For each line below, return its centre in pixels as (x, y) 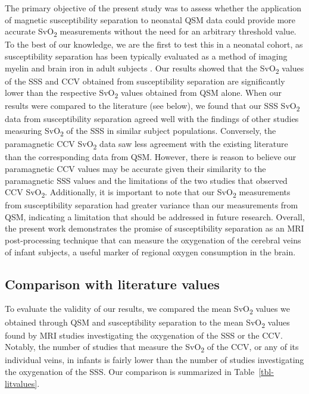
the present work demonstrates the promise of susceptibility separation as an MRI (154, 228)
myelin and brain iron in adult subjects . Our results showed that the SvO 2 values (154, 68)
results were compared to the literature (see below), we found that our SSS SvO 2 (152, 107)
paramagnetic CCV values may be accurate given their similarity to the (135, 168)
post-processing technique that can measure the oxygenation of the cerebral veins (153, 240)
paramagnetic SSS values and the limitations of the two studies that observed (146, 180)
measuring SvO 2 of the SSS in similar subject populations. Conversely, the (141, 131)
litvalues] (21, 383)
